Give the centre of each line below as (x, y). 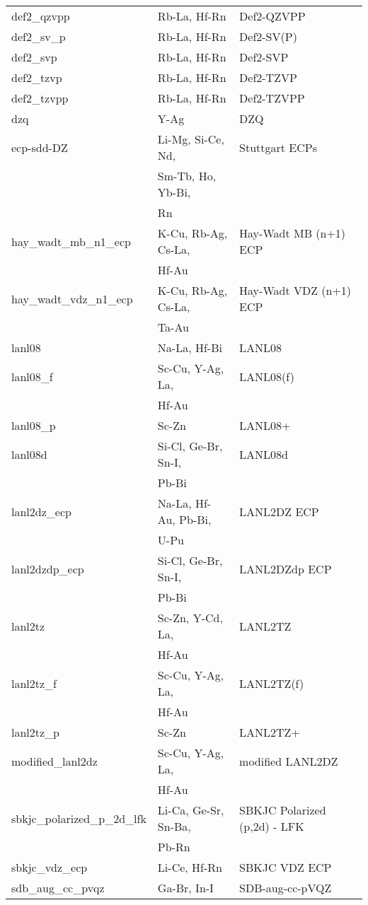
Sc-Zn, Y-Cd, (190, 618)
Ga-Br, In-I (185, 888)
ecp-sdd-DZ (40, 147)
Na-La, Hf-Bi (190, 348)
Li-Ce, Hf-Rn (190, 867)
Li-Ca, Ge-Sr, (191, 810)
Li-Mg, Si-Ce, (191, 139)
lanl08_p (34, 425)
